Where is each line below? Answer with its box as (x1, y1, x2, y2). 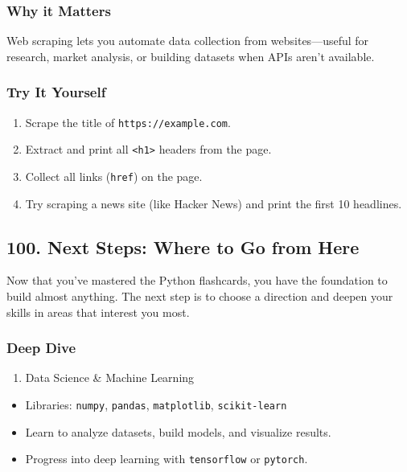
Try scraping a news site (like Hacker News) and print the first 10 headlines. (25, 195, 402, 211)
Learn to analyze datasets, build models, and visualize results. (25, 423, 331, 440)
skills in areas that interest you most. (6, 303, 190, 320)
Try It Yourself (6, 82, 106, 102)
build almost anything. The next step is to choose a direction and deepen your (6, 287, 393, 304)
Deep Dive (6, 338, 76, 358)
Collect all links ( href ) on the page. (25, 167, 203, 184)
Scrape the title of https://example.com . (25, 113, 231, 130)
